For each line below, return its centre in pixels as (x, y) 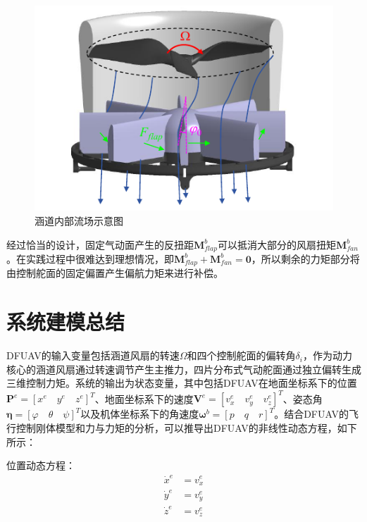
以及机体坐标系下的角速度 (140, 414)
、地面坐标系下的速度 (144, 398)
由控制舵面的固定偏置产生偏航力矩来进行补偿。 (115, 273)
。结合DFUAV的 (311, 414)
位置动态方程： (41, 465)
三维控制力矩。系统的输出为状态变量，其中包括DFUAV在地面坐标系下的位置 (182, 383)
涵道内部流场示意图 (79, 220)
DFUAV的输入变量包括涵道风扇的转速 (93, 355)
